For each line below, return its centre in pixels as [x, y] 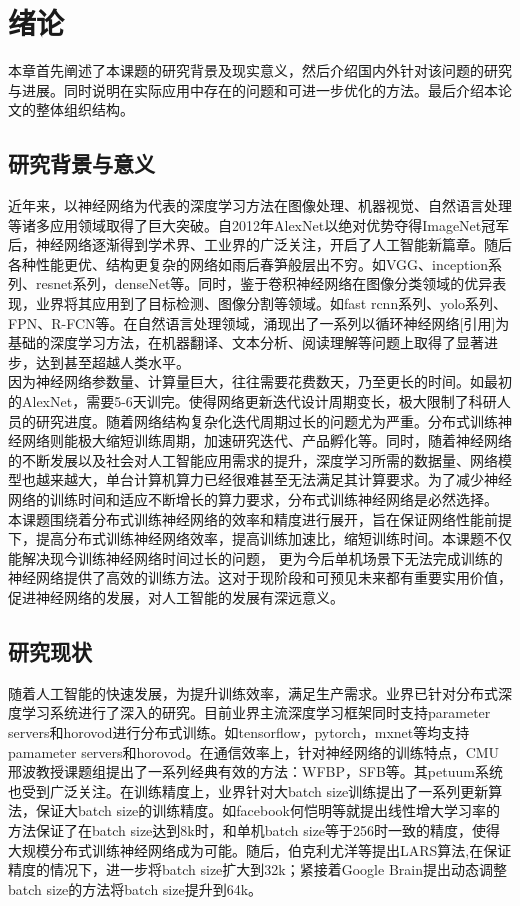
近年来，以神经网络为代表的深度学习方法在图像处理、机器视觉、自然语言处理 [260, 205]
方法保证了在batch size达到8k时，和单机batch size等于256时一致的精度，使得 [254, 829]
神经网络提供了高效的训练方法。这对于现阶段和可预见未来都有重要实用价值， [260, 577]
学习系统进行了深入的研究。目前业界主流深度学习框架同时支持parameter [256, 712]
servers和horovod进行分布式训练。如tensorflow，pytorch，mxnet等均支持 [239, 731]
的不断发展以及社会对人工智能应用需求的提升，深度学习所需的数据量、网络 [253, 459]
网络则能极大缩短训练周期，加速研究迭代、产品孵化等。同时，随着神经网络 [266, 440]
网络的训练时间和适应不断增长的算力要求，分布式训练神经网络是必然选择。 [253, 499]
